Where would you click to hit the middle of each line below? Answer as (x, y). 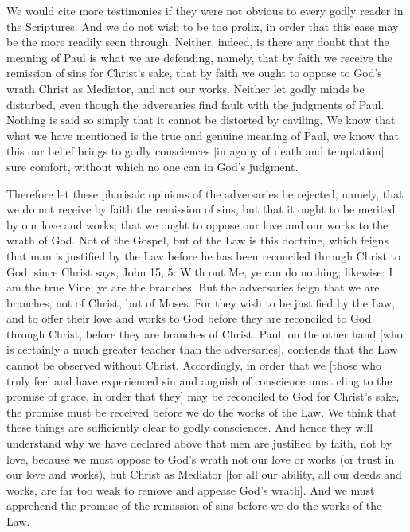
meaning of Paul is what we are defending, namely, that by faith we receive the (199, 57)
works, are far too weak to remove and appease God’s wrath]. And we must (191, 489)
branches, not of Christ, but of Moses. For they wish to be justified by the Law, (201, 302)
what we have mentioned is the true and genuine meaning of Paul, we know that (203, 135)
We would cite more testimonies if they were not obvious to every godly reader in (205, 10)
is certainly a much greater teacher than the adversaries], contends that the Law (202, 349)
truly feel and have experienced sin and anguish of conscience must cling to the (199, 380)
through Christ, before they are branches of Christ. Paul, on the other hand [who (205, 333)
